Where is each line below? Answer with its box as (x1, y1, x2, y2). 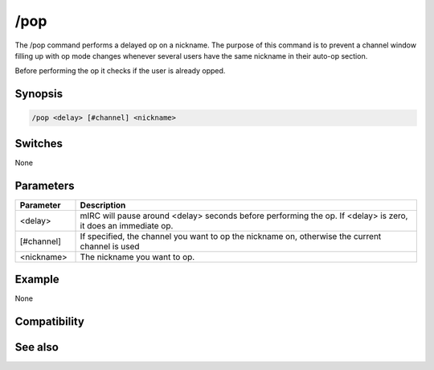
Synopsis (14, 87, 63, 101)
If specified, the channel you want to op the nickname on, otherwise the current (80, 230, 382, 241)
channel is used (80, 240, 140, 252)
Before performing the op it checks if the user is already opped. (14, 66, 226, 76)
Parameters (14, 179, 75, 192)
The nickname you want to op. (80, 251, 195, 262)
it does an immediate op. (80, 220, 174, 231)
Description (80, 199, 126, 211)
